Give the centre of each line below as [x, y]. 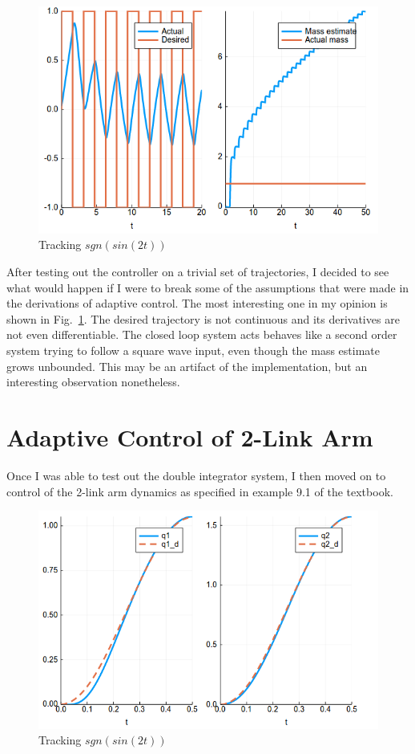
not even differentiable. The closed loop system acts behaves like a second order [202, 334]
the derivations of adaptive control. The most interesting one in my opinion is [197, 303]
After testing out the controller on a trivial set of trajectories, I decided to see [198, 272]
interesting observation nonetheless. [93, 382]
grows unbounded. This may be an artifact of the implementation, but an [187, 366]
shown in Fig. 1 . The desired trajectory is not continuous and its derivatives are [203, 318]
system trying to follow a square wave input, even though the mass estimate [193, 351]
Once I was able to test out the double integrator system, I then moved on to [196, 475]
